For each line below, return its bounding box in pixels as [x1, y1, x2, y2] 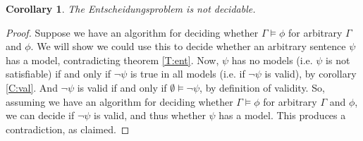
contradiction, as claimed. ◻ [6, 121, 130, 136]
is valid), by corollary [264, 66, 357, 81]
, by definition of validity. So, [199, 80, 325, 94]
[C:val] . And [6, 80, 58, 94]
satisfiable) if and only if [6, 66, 111, 81]
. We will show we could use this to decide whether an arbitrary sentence [30, 39, 346, 54]
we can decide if [6, 108, 75, 123]
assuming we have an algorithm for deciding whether [6, 94, 233, 109]
